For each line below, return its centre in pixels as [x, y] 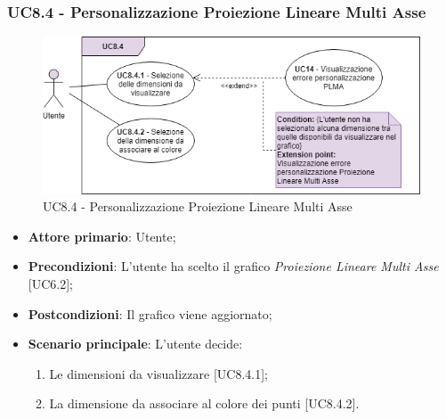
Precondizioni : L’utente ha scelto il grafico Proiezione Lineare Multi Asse [233, 266]
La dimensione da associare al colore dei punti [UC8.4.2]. [204, 403]
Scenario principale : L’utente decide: [135, 344]
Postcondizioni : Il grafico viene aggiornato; [150, 313]
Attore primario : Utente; [102, 236]
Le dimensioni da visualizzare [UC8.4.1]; [158, 373]
